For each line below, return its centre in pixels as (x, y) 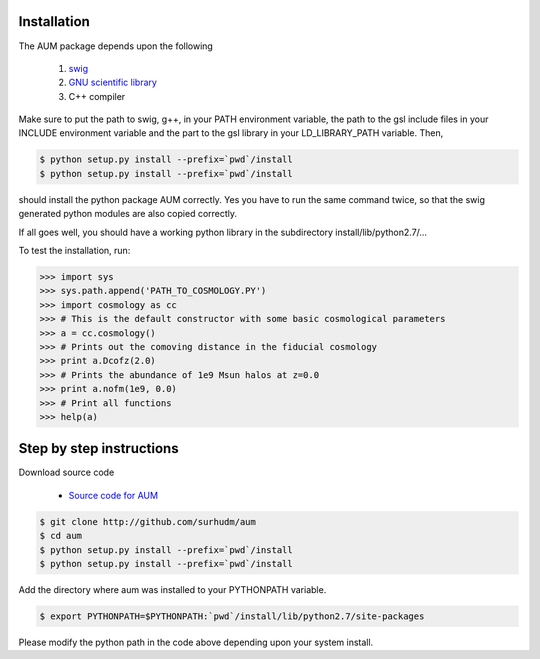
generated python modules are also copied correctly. (128, 214)
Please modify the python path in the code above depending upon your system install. (196, 642)
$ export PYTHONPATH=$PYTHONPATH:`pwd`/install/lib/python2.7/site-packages (232, 616)
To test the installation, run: (74, 250)
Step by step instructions (98, 448)
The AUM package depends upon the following (116, 46)
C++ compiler (97, 96)
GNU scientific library (112, 82)
